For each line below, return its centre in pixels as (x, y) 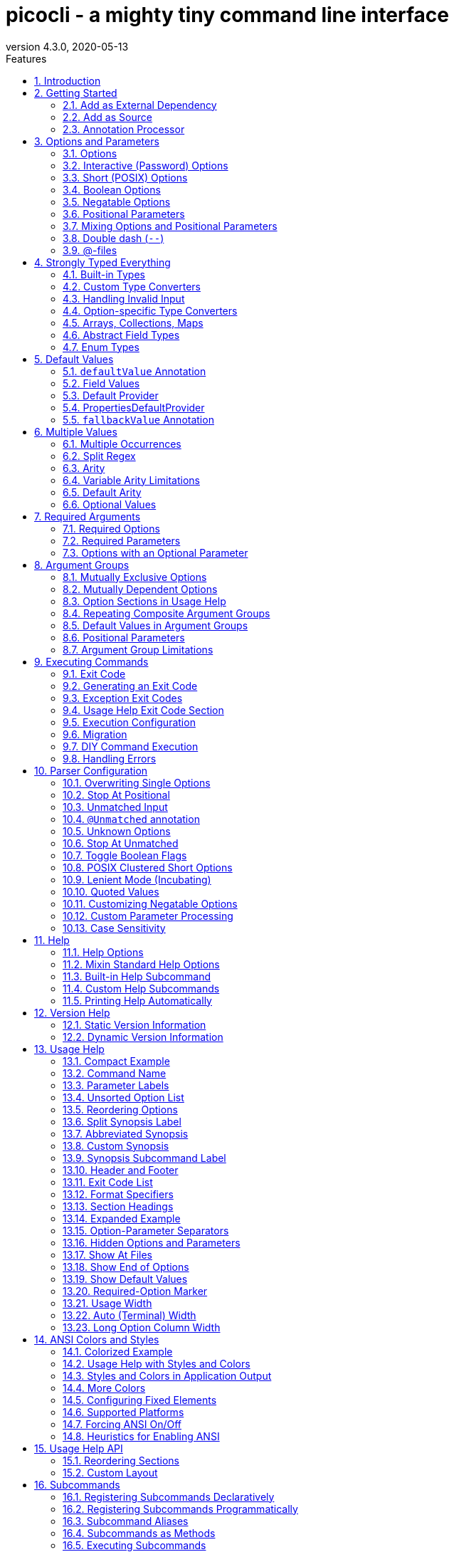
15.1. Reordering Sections (121, 1460)
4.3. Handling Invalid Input (124, 298)
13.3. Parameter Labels (116, 1085)
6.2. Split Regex (99, 456)
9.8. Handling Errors (110, 758)
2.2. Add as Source (107, 117)
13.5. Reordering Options (120, 1109)
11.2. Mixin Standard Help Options (141, 964)
